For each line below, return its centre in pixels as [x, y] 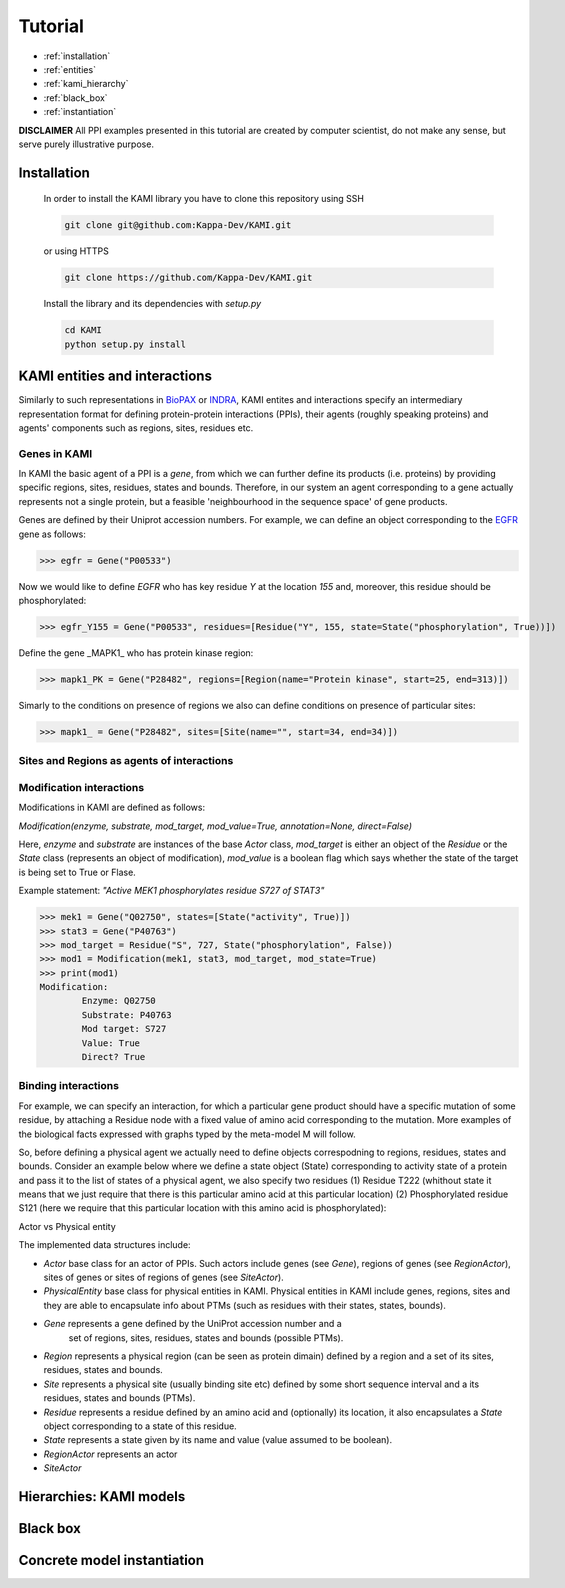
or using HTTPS [76, 251]
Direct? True [113, 1057]
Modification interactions [81, 787]
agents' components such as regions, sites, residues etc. [136, 427]
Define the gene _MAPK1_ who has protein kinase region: [136, 652]
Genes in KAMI [55, 453]
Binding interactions [69, 1086]
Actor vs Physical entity [67, 1226]
